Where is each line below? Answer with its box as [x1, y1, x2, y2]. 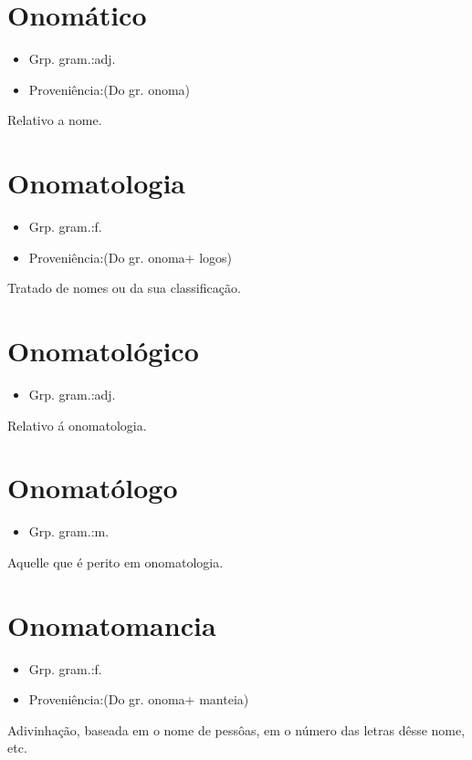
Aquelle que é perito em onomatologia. [7, 552, 224, 571]
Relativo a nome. [7, 110, 102, 130]
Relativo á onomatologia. [7, 415, 147, 434]
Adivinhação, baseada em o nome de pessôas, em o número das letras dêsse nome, [7, 720, 466, 739]
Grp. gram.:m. [28, 522, 110, 541]
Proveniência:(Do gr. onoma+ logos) [28, 247, 233, 266]
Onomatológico [7, 332, 199, 369]
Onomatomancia [7, 606, 216, 643]
